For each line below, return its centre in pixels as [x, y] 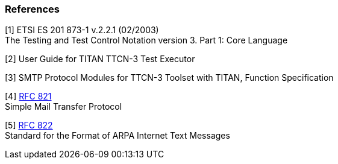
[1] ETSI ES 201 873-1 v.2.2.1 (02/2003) [82, 30]
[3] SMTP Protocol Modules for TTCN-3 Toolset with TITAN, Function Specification [169, 78]
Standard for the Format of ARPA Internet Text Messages [117, 136]
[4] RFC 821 [28, 96]
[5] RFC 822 [29, 125]
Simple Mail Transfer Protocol [64, 107]
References [32, 9]
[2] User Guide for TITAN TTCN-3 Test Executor [100, 59]
